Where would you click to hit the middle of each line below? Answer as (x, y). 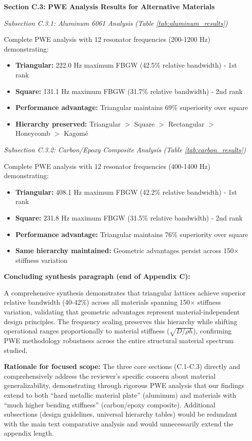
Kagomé (76, 133)
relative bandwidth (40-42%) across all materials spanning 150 (97, 302)
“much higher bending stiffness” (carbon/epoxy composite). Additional (110, 404)
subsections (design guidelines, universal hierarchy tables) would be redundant (121, 414)
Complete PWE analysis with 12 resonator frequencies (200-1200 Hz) (107, 39)
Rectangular (186, 123)
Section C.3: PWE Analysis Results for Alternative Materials (109, 6)
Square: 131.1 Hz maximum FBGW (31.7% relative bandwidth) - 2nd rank (129, 91)
